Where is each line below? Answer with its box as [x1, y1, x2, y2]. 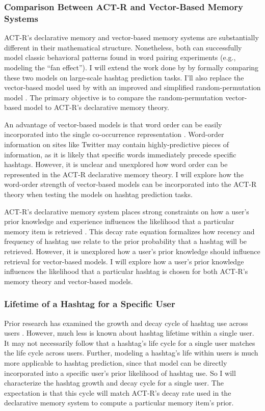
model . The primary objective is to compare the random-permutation [4, 92, 223, 102]
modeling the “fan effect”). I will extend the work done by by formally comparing [4, 62, 259, 72]
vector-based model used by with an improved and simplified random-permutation [4, 82, 261, 93]
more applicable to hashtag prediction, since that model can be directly [4, 357, 227, 368]
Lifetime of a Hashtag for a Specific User [4, 297, 175, 310]
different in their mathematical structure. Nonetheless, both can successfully [4, 42, 242, 52]
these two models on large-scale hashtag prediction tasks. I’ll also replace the [4, 72, 244, 83]
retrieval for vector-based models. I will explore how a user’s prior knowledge [4, 256, 244, 266]
